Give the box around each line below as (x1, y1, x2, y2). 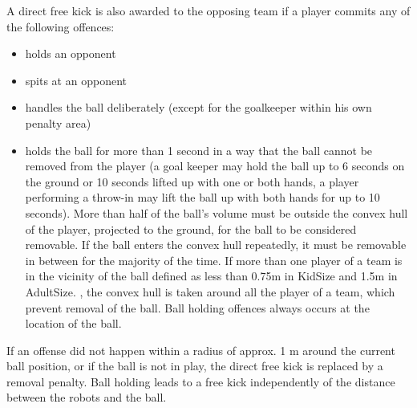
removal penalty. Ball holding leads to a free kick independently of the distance (6, 373, 395, 390)
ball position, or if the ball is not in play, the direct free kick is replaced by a (6, 357, 383, 374)
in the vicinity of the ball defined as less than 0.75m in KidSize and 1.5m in (25, 267, 398, 284)
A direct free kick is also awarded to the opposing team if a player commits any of (6, 2, 411, 18)
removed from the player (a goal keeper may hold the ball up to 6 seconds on (25, 157, 405, 174)
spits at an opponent (25, 71, 127, 88)
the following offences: (6, 18, 115, 35)
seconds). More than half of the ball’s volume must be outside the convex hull (25, 204, 408, 221)
